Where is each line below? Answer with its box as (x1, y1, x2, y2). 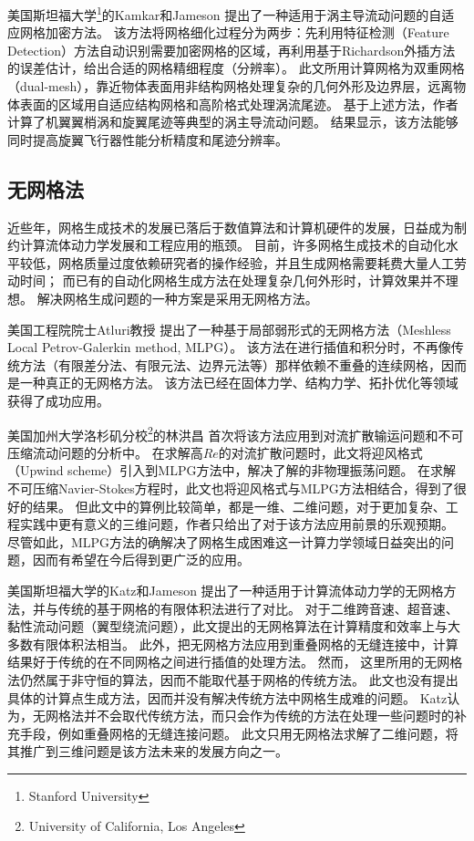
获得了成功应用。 (7, 390, 109, 410)
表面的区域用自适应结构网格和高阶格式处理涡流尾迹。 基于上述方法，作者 (19, 94, 459, 113)
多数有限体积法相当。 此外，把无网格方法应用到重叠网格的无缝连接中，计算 (7, 634, 459, 653)
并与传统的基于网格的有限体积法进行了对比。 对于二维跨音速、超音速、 (32, 598, 459, 618)
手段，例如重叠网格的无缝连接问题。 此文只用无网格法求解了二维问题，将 (19, 723, 459, 742)
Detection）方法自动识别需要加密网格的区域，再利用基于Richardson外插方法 (7, 40, 456, 59)
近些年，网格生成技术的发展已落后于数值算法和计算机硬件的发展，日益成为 (7, 217, 454, 236)
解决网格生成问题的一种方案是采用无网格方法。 (36, 288, 318, 307)
